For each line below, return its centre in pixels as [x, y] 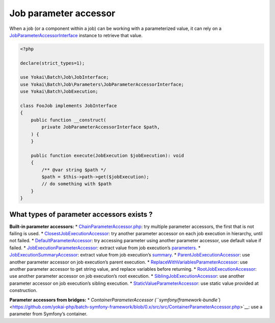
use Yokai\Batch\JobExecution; [59, 92]
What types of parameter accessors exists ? [81, 214]
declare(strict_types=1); [52, 63]
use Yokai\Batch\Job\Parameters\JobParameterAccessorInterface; [102, 84]
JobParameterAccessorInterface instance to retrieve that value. [76, 35]
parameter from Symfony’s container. [48, 314]
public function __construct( [68, 120]
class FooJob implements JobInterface [68, 106]
